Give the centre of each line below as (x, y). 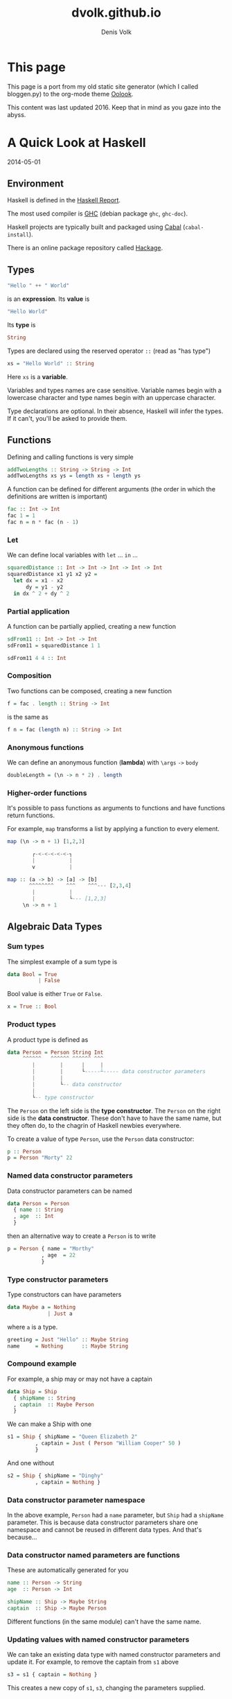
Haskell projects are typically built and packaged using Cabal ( (96, 227)
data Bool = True (32, 974)
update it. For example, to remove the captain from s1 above (93, 1662)
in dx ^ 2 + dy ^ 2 (42, 593)
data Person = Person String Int (55, 1052)
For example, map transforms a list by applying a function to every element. (114, 829)
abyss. (17, 114)
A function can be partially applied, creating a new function (92, 626)
